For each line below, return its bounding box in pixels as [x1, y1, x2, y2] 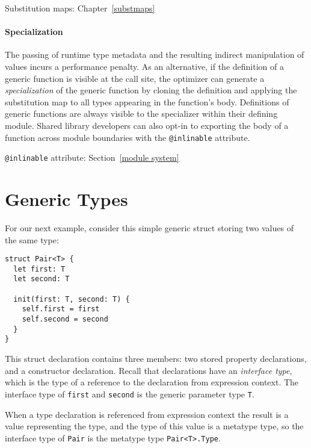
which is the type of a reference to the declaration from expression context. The [5, 376, 299, 388]
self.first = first [22, 305, 100, 314]
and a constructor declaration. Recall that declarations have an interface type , [5, 364, 292, 376]
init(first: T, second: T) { [13, 294, 130, 303]
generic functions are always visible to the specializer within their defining [5, 107, 278, 120]
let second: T [13, 275, 70, 284]
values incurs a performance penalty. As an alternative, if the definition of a [5, 60, 284, 72]
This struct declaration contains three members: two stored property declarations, [5, 352, 307, 365]
